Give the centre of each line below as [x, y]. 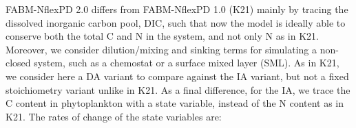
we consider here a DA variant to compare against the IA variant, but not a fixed [177, 76]
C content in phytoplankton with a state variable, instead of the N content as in [175, 103]
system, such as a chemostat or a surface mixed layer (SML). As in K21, [187, 63]
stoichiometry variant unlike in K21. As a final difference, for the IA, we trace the [178, 89]
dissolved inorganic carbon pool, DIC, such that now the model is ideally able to [176, 22]
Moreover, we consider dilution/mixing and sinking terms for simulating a [161, 49]
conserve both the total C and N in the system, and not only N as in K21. [162, 36]
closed [18, 63]
